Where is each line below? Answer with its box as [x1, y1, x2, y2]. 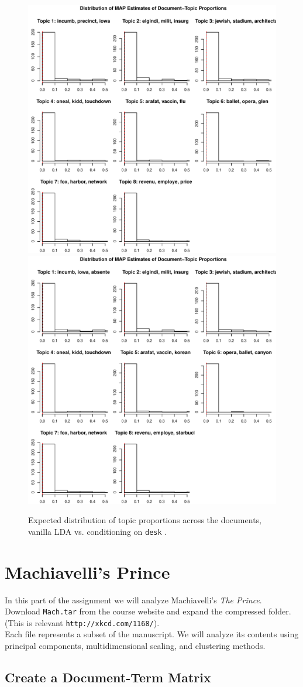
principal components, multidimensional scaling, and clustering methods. [5, 640, 266, 652]
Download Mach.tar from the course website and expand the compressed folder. [5, 605, 291, 617]
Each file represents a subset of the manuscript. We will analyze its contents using [5, 628, 299, 640]
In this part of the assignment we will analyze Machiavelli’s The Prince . [5, 593, 262, 606]
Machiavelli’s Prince [5, 559, 170, 583]
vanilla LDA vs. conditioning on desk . [28, 525, 167, 537]
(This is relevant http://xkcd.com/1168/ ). [5, 616, 160, 628]
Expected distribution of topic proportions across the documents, [28, 514, 261, 526]
